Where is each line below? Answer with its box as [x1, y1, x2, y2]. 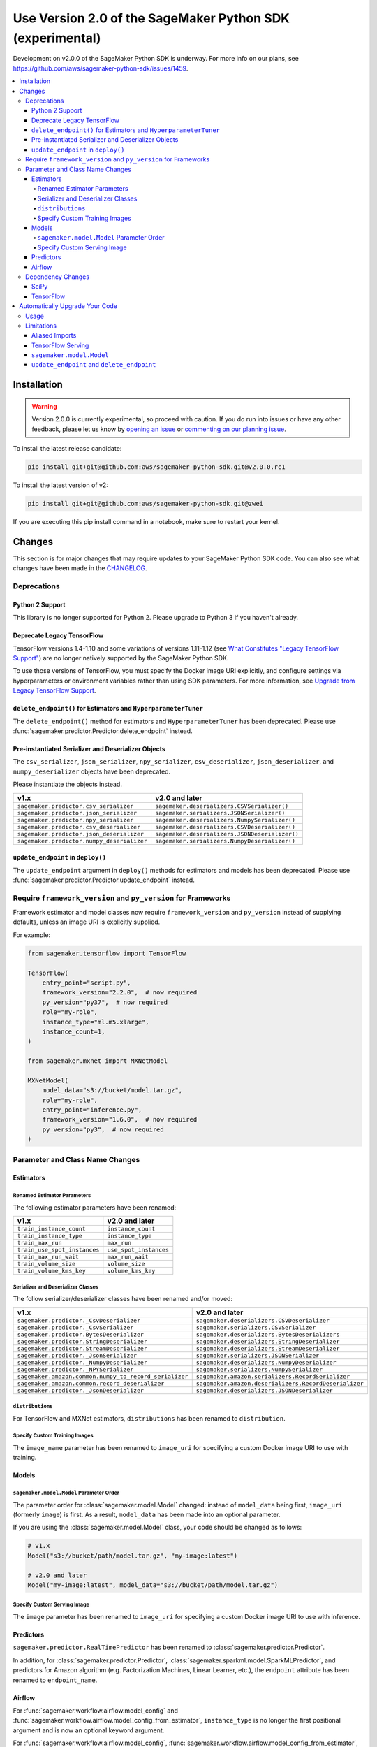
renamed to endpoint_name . [13, 1676, 98, 1684]
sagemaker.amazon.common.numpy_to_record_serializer [17, 1372, 188, 1380]
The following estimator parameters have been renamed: [13, 1203, 177, 1212]
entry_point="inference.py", [42, 1106, 142, 1114]
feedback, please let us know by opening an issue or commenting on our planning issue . [31, 425, 286, 433]
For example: [13, 930, 51, 939]
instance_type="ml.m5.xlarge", [42, 1017, 149, 1026]
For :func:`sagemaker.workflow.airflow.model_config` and [13, 1706, 178, 1715]
